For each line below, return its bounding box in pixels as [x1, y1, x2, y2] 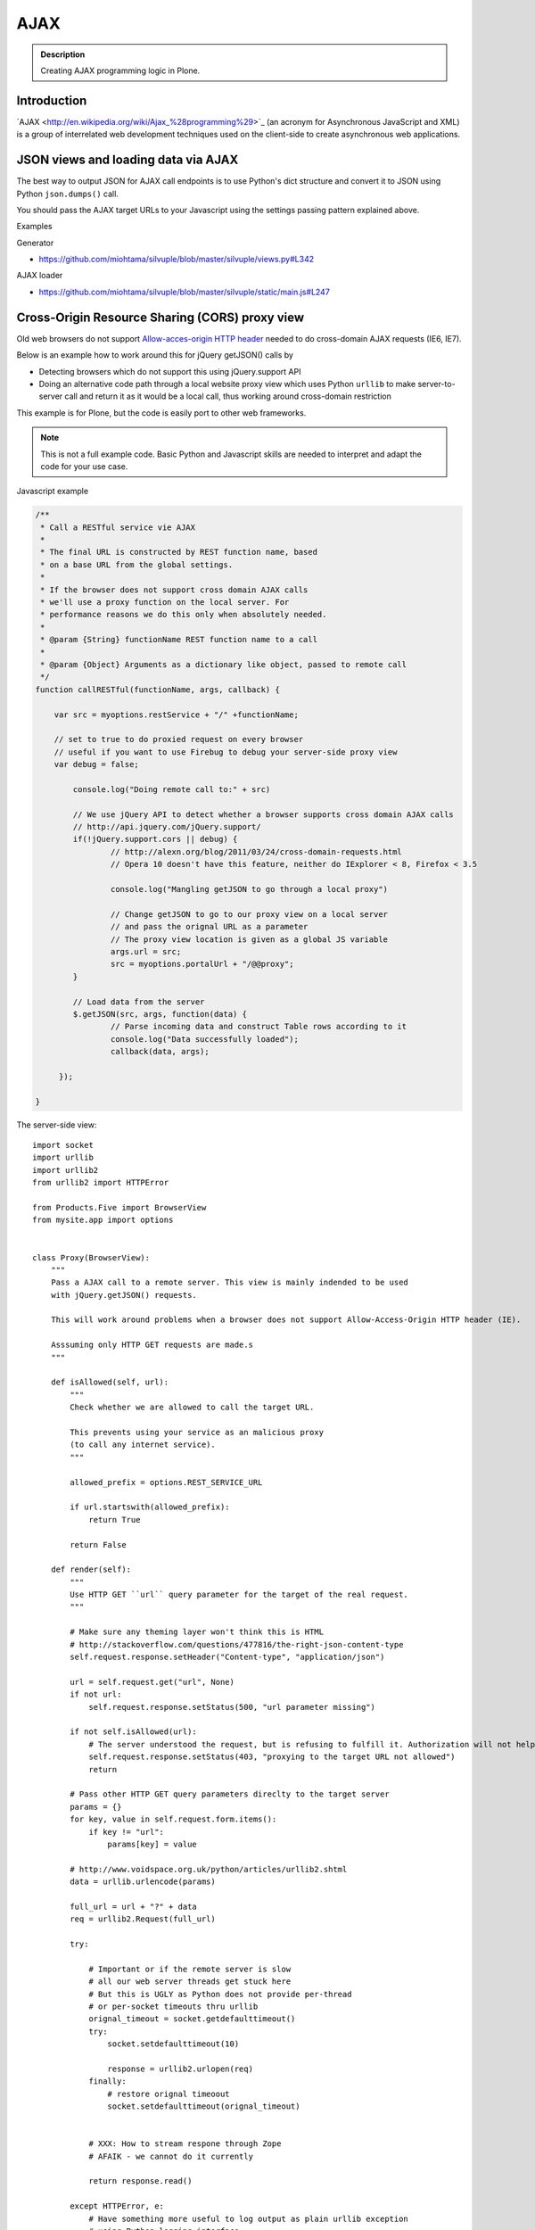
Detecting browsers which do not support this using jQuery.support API [38, 366, 301, 376]
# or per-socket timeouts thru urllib [88, 2001, 259, 2011]
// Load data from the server [72, 996, 205, 1007]
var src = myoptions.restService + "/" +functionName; [53, 709, 299, 720]
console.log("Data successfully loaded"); [110, 1034, 299, 1044]
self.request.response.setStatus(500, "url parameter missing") [88, 1702, 376, 1712]
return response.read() [88, 2176, 193, 2186]
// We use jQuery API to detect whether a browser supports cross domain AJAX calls [72, 809, 454, 820]
